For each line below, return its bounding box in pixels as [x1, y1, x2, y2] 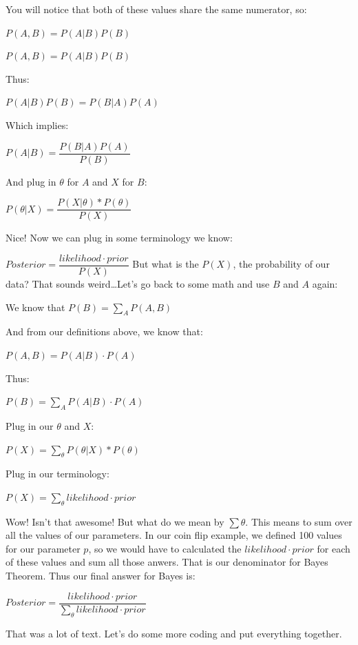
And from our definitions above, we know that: [6, 324, 203, 339]
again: [312, 276, 338, 290]
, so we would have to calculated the [88, 541, 242, 555]
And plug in [6, 174, 56, 188]
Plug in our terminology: [6, 466, 109, 481]
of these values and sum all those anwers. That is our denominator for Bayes [6, 555, 328, 569]
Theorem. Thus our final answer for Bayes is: [6, 568, 196, 583]
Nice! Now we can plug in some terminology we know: [6, 230, 233, 245]
